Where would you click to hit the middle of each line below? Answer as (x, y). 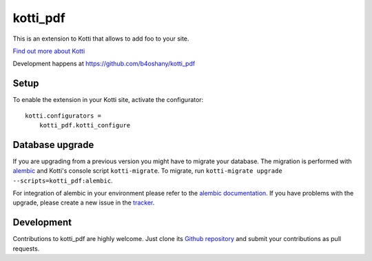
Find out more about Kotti (49, 51)
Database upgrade (53, 145)
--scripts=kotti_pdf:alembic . (63, 180)
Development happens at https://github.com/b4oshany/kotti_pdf (104, 64)
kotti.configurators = (63, 116)
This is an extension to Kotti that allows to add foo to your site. (101, 39)
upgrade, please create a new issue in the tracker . (84, 202)
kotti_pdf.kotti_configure (85, 125)
